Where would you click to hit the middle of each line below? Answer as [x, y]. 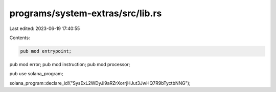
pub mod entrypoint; [46, 51]
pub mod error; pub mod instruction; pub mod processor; [70, 64]
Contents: [20, 38]
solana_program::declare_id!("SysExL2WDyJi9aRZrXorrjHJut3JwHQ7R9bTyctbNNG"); [100, 83]
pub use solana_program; [36, 74]
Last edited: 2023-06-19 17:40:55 [45, 28]
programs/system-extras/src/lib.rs [86, 13]
